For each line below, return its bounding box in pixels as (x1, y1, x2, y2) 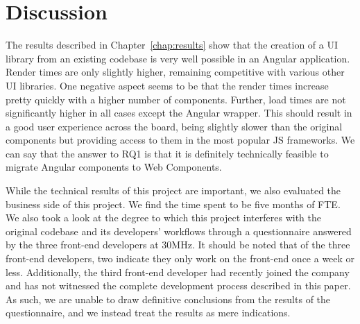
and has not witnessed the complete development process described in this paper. (6, 278, 351, 293)
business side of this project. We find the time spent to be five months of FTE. (6, 196, 341, 211)
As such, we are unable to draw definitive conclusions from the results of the (6, 291, 331, 306)
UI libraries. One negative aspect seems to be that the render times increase (6, 78, 329, 92)
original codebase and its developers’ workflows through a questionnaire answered (6, 223, 352, 238)
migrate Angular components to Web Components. (6, 160, 222, 174)
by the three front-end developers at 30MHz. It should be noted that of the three (6, 237, 350, 252)
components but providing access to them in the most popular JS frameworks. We (6, 133, 355, 147)
